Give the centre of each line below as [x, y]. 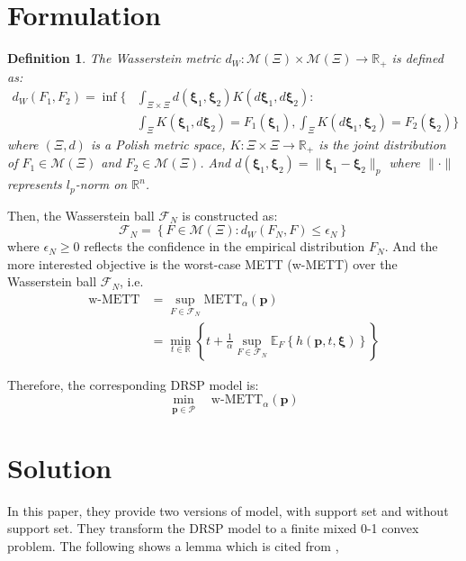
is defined [417, 58]
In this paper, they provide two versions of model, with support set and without [228, 510]
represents [35, 184]
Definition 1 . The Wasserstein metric [114, 58]
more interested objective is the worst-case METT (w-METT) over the [202, 263]
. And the [411, 246]
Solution [60, 467]
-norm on [101, 184]
